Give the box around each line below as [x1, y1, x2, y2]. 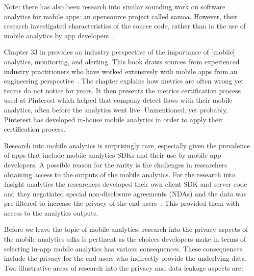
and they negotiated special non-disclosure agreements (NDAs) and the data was [4, 188, 247, 198]
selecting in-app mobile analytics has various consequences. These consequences [4, 243, 242, 253]
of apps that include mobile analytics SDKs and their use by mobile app [4, 150, 221, 160]
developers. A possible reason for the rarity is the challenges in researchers [4, 159, 228, 169]
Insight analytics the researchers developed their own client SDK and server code [4, 179, 247, 189]
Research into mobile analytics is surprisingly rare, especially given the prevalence [4, 140, 250, 150]
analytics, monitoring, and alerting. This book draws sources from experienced [4, 56, 240, 66]
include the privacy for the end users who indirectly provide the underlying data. [4, 253, 247, 263]
